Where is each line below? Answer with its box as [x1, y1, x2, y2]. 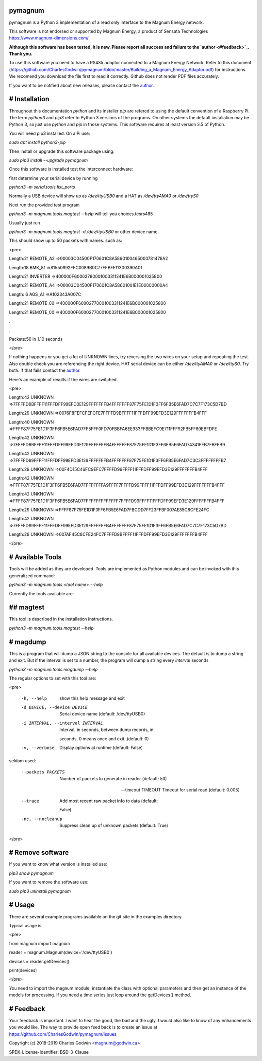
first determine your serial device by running [9, 175, 98, 181]
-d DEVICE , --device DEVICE [21, 705, 88, 710]
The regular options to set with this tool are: [9, 675, 97, 681]
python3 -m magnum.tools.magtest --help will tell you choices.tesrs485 [9, 211, 153, 217]
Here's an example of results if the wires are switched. [9, 376, 118, 382]
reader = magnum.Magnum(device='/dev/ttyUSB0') [9, 950, 113, 955]
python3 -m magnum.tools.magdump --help [9, 666, 98, 672]
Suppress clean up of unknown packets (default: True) [59, 823, 168, 828]
